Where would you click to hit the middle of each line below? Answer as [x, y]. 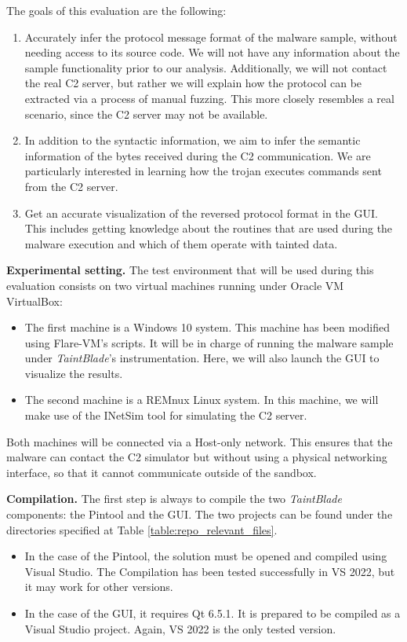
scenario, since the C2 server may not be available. [146, 114]
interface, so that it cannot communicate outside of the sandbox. [162, 472]
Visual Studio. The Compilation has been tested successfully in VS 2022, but [210, 571]
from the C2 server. [71, 186]
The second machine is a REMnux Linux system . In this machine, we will [202, 400]
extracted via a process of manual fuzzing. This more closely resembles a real [209, 98]
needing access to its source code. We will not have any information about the [212, 52]
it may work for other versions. [99, 587]
